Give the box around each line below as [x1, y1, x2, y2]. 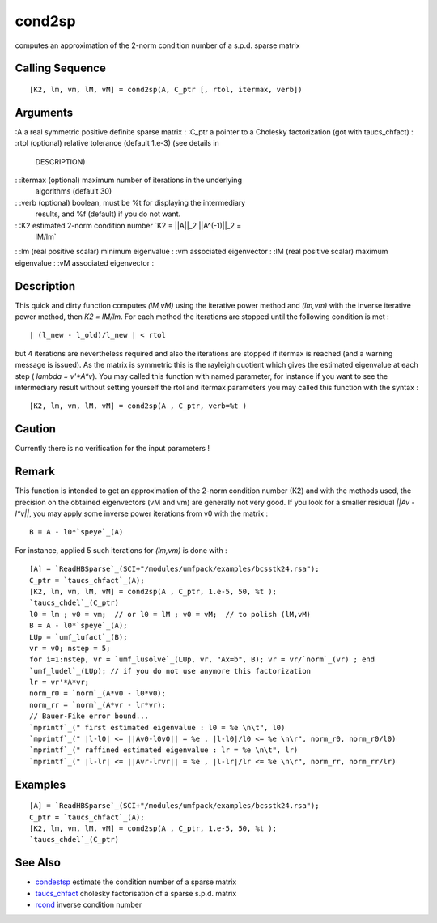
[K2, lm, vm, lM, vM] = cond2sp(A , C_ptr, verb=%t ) [29, 402, 247, 410]
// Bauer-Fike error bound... [29, 712, 150, 721]
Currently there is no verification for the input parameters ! [15, 444, 210, 453]
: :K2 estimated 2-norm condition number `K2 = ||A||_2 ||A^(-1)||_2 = [15, 220, 242, 230]
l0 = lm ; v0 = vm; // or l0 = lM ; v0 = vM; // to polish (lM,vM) [29, 610, 312, 619]
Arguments [15, 105, 74, 119]
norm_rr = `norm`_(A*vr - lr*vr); [29, 700, 166, 709]
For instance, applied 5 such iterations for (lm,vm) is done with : [15, 545, 228, 555]
